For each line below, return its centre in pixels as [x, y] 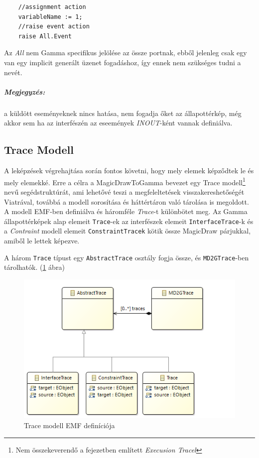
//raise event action [54, 27]
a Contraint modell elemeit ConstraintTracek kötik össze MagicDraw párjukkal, [128, 231]
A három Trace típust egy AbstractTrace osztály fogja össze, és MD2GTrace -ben [127, 257]
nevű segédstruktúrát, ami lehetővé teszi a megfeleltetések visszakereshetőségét [124, 191]
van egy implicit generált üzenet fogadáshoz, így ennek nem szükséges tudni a [123, 62]
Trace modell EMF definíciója [69, 425]
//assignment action [52, 7]
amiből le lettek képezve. [42, 241]
